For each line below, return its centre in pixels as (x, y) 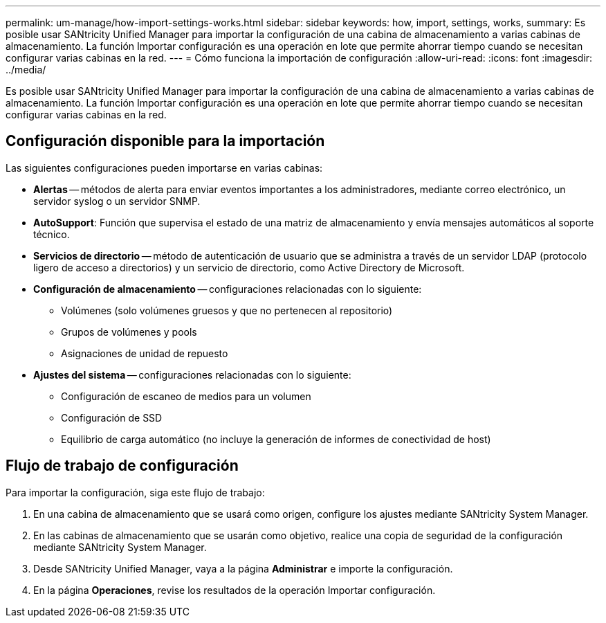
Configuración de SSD (112, 417)
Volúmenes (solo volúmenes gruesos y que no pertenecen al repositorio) (227, 310)
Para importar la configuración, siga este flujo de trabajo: (135, 492)
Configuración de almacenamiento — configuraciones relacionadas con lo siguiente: (228, 289)
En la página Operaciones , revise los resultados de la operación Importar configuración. (235, 590)
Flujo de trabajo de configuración (122, 466)
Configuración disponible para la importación (165, 141)
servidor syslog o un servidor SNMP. (117, 201)
